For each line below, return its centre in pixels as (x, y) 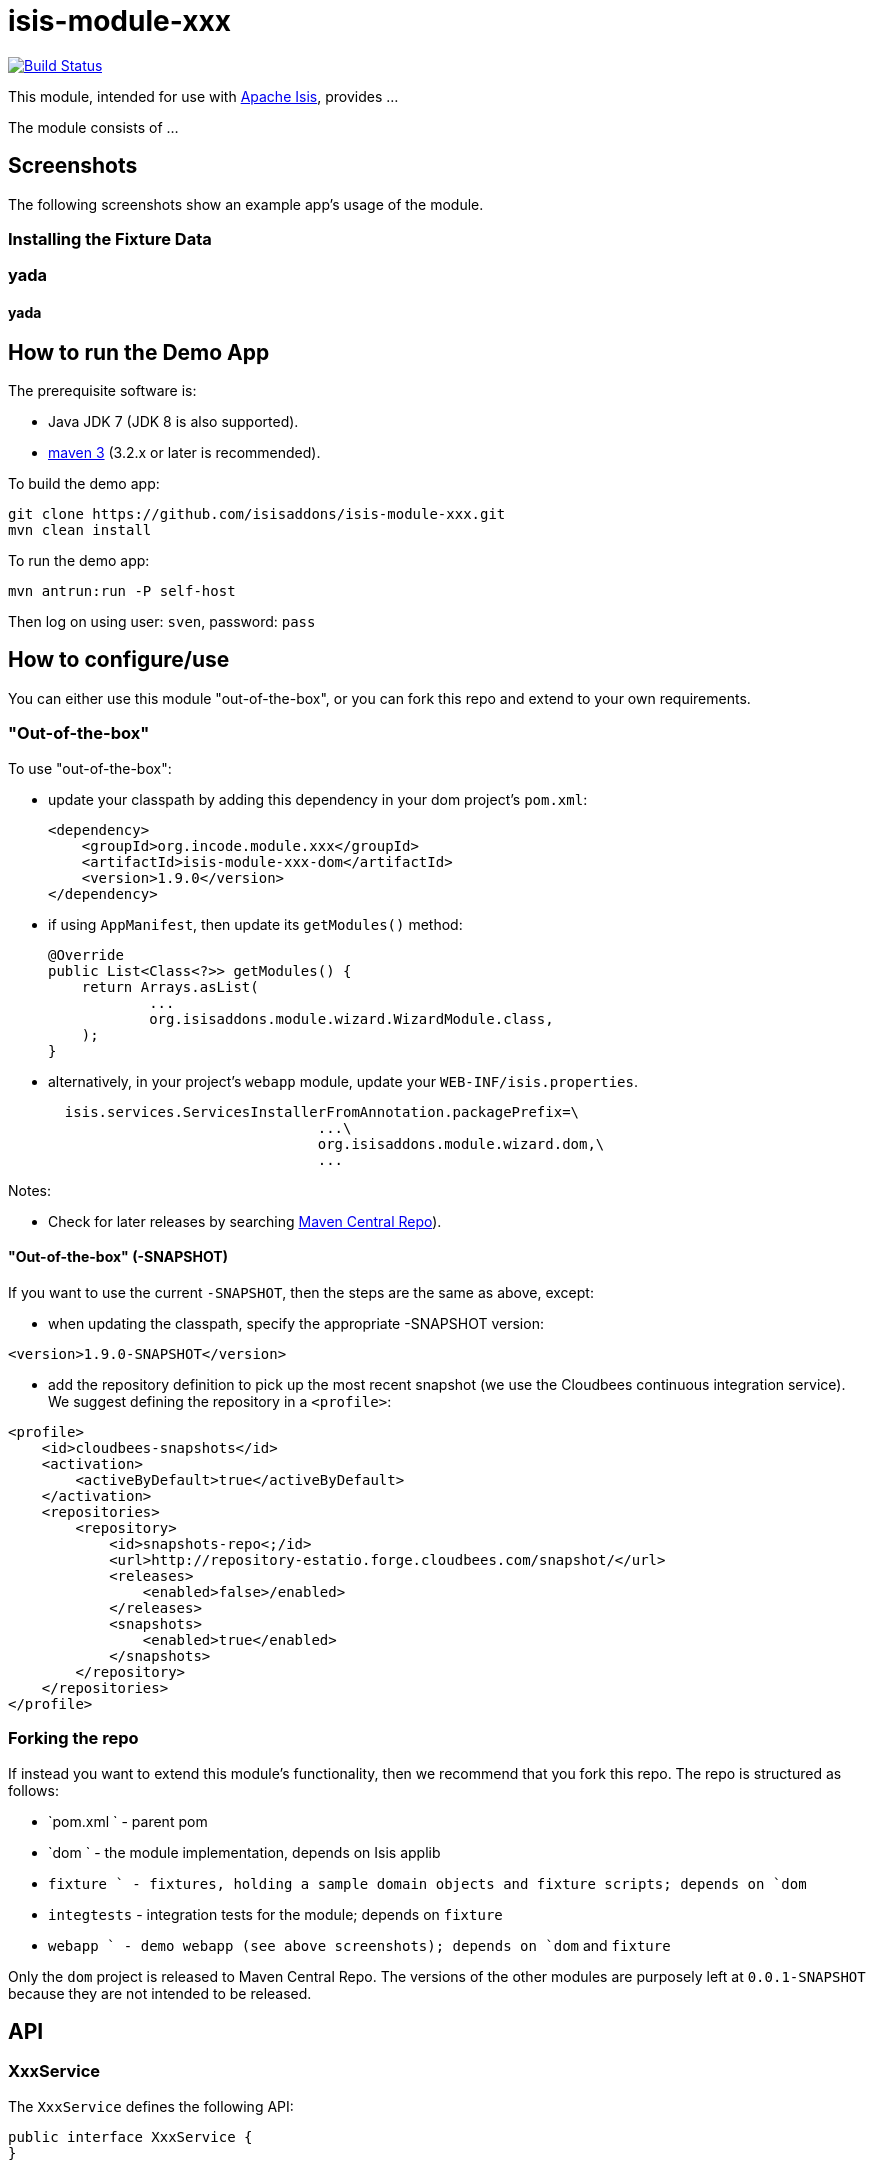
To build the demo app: (84, 483)
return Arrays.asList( (170, 986)
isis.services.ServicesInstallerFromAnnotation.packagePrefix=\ (322, 1111)
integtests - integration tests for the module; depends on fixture (275, 1914)
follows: (33, 1790)
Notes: (29, 1190)
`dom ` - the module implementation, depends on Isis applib (244, 1852)
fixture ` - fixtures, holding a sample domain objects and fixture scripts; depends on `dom (427, 1883)
